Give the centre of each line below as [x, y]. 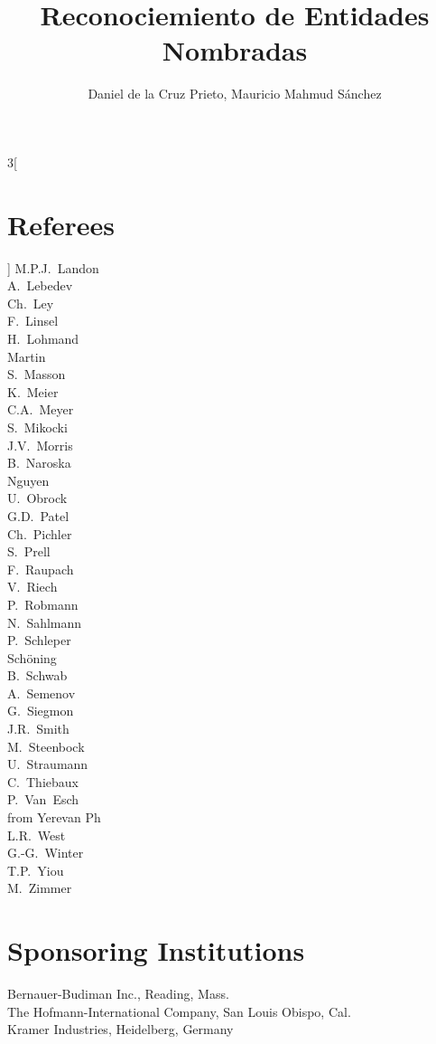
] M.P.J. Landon [53, 267]
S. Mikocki [37, 427]
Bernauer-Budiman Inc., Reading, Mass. [118, 994]
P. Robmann [43, 604]
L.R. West [37, 835]
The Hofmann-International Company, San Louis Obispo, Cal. [179, 1011]
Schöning [32, 657]
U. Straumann [48, 764]
